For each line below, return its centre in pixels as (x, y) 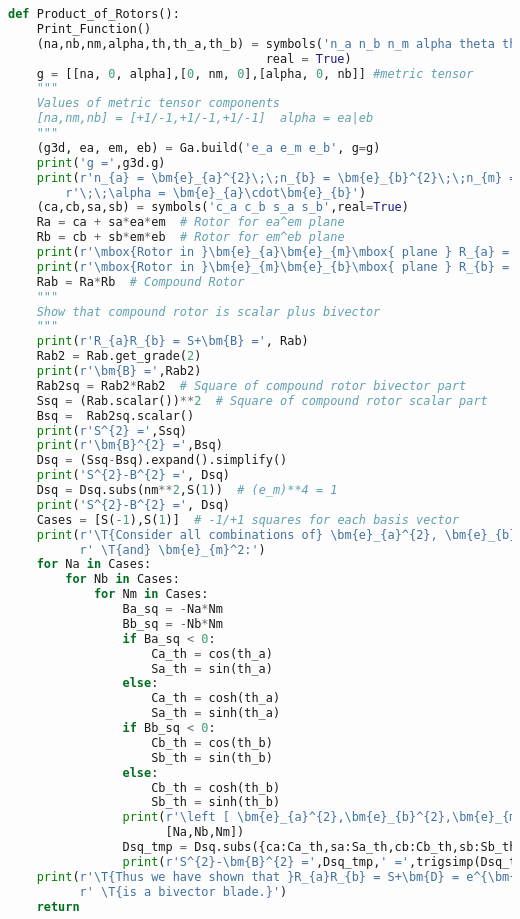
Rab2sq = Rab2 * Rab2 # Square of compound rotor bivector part (251, 385)
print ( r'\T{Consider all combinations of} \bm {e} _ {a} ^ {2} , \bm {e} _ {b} (276, 534)
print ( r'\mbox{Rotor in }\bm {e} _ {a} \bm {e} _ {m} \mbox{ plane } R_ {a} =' (276, 252)
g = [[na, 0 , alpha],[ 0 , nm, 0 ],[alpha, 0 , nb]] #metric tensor (255, 73)
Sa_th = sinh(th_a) (216, 713)
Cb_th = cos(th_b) (212, 742)
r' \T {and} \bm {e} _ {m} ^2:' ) (172, 549)
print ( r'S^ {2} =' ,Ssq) (112, 430)
